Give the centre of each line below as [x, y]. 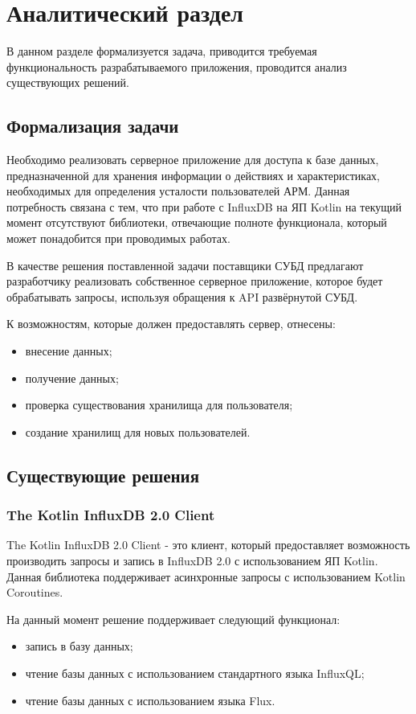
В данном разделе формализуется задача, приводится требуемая [162, 51]
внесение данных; [69, 351]
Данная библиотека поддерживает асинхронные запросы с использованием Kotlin [206, 576]
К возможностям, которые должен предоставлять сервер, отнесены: [171, 324]
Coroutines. [35, 592]
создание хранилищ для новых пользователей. [138, 431]
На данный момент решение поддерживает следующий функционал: [173, 619]
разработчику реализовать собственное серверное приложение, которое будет [195, 281]
